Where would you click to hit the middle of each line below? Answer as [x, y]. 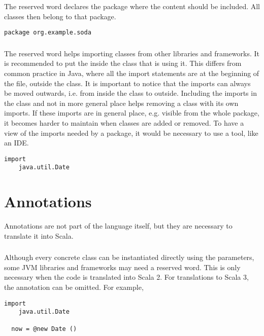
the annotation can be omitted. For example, [74, 287]
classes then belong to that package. [60, 16]
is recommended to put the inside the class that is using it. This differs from [123, 63]
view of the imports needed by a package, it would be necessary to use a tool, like [131, 133]
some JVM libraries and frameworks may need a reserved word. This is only [122, 267]
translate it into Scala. [39, 235]
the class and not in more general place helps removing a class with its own [121, 103]
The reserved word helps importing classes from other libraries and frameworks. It [132, 53]
